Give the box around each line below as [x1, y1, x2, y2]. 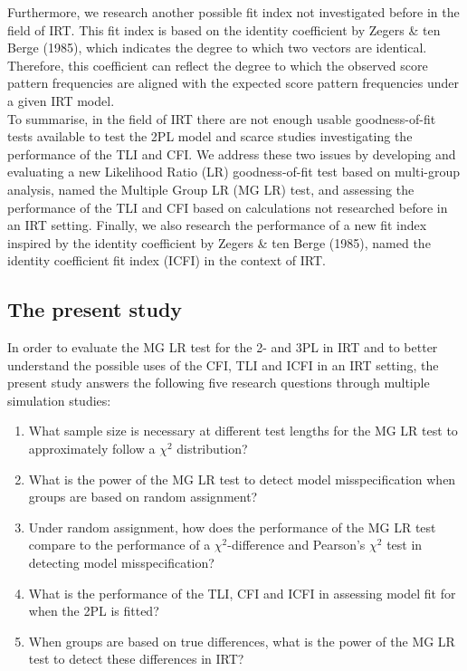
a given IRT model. [7, 91, 115, 110]
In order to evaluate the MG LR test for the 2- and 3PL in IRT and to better [7, 338, 438, 357]
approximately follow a [28, 439, 156, 458]
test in [386, 535, 423, 554]
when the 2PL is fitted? [28, 601, 159, 620]
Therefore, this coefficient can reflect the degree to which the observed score [7, 55, 428, 74]
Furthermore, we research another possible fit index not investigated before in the [7, 3, 460, 21]
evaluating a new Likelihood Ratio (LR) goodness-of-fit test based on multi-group [7, 162, 461, 181]
